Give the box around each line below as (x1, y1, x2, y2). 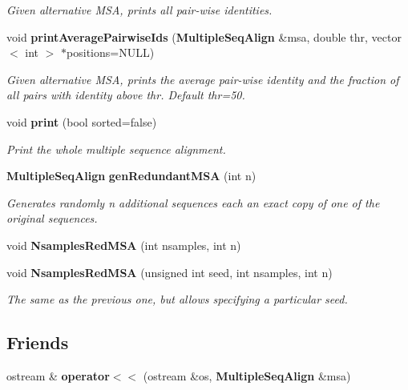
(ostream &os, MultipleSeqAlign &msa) (143, 367, 351, 384)
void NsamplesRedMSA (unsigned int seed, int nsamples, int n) (6, 263, 333, 280)
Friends (6, 330, 69, 355)
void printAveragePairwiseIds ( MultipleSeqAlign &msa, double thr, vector (6, 28, 402, 45)
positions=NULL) (67, 44, 155, 61)
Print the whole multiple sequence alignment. (6, 140, 226, 157)
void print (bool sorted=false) (6, 113, 157, 130)
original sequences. (6, 210, 98, 227)
